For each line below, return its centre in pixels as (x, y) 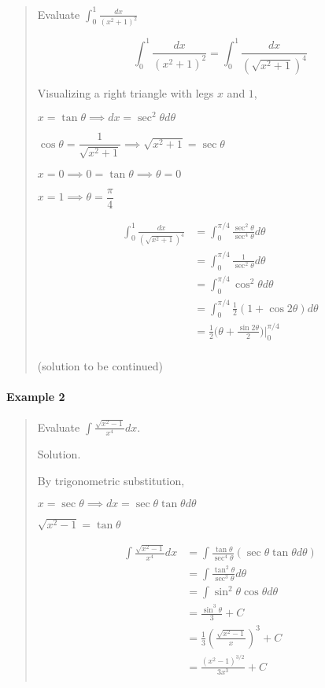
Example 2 (36, 396)
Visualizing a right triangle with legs (126, 92)
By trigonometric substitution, (111, 480)
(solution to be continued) (100, 365)
